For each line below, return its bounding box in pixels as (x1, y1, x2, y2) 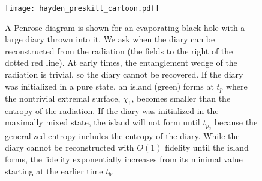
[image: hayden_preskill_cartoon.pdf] (5, 4, 159, 13)
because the (214, 116, 258, 128)
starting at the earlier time (5, 164, 103, 177)
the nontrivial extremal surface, (5, 92, 121, 105)
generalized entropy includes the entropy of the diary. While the (5, 129, 240, 142)
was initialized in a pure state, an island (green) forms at (5, 79, 214, 92)
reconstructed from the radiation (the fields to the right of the (5, 44, 233, 57)
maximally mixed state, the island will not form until (5, 116, 200, 128)
